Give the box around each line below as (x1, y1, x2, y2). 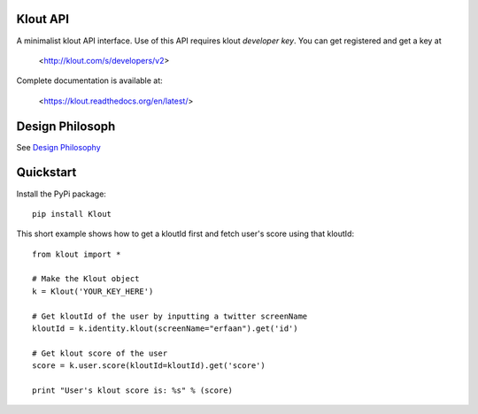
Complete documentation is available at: (16, 75, 163, 86)
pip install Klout (32, 209, 112, 218)
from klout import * (32, 249, 121, 259)
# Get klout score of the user (32, 348, 168, 358)
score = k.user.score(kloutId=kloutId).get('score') (32, 361, 266, 371)
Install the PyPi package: (16, 188, 106, 199)
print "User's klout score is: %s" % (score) (32, 385, 234, 395)
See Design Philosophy (16, 142, 101, 152)
